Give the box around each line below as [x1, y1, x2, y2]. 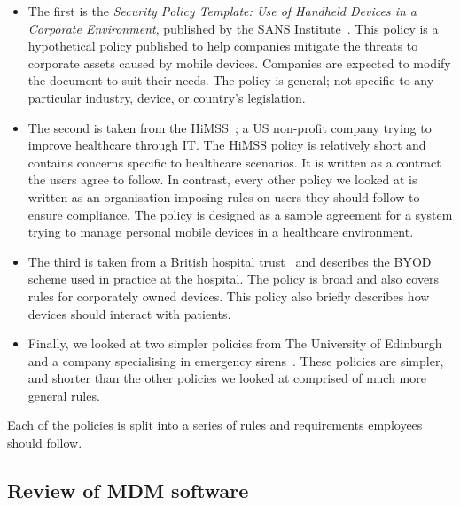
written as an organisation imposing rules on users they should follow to [27, 187, 420, 206]
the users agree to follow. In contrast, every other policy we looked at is [27, 170, 417, 189]
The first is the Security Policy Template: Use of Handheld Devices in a [27, 2, 417, 19]
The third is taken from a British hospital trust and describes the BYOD [27, 252, 432, 270]
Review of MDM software [7, 477, 249, 504]
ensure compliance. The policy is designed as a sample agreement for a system [27, 205, 453, 223]
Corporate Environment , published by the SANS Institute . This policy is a [27, 19, 439, 37]
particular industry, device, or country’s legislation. [27, 88, 306, 106]
